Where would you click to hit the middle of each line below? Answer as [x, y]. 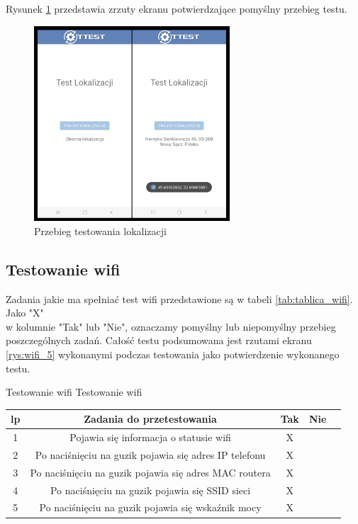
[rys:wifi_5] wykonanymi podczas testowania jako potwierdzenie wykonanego [173, 354]
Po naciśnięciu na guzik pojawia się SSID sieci [150, 490]
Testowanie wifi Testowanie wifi [74, 392]
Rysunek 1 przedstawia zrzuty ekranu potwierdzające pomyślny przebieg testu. [177, 8]
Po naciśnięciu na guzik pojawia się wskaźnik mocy [150, 507]
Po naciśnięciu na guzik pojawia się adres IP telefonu [150, 454]
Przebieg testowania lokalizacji [100, 230]
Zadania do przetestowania [150, 419]
